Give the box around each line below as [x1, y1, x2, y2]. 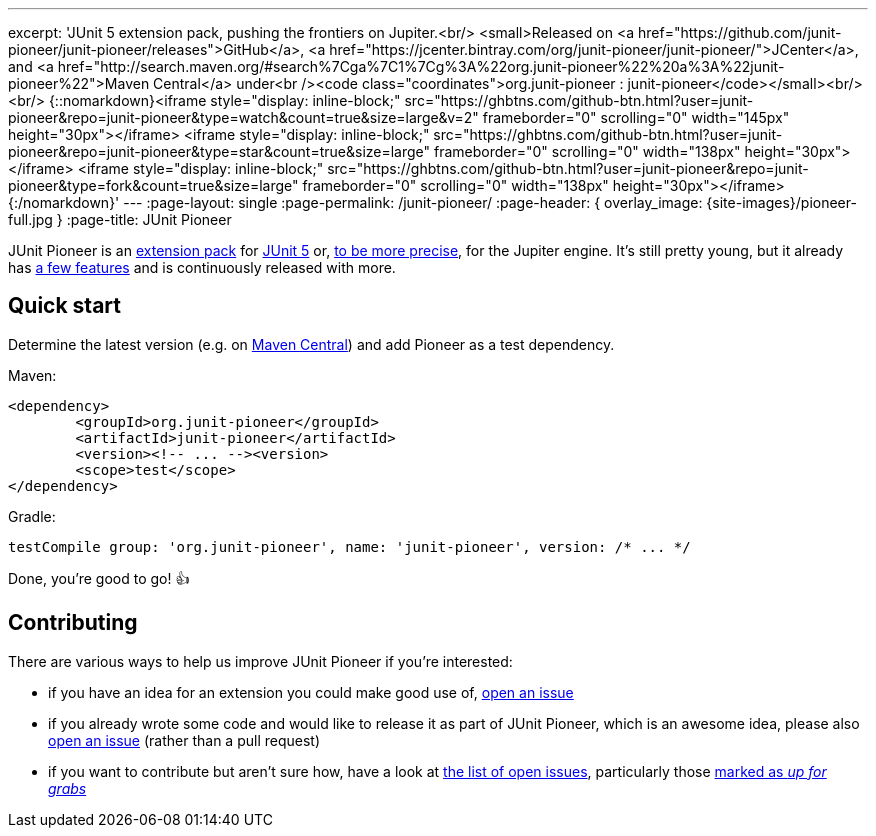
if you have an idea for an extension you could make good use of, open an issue [48, 683, 574, 701]
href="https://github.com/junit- [638, 24, 842, 41]
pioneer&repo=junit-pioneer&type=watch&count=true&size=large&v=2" [8, 109, 479, 126]
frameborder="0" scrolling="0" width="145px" [482, 109, 790, 126]
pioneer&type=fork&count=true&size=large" [8, 177, 299, 194]
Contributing [8, 610, 138, 636]
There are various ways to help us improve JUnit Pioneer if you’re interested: [8, 652, 513, 670]
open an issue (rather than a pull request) [48, 731, 321, 749]
